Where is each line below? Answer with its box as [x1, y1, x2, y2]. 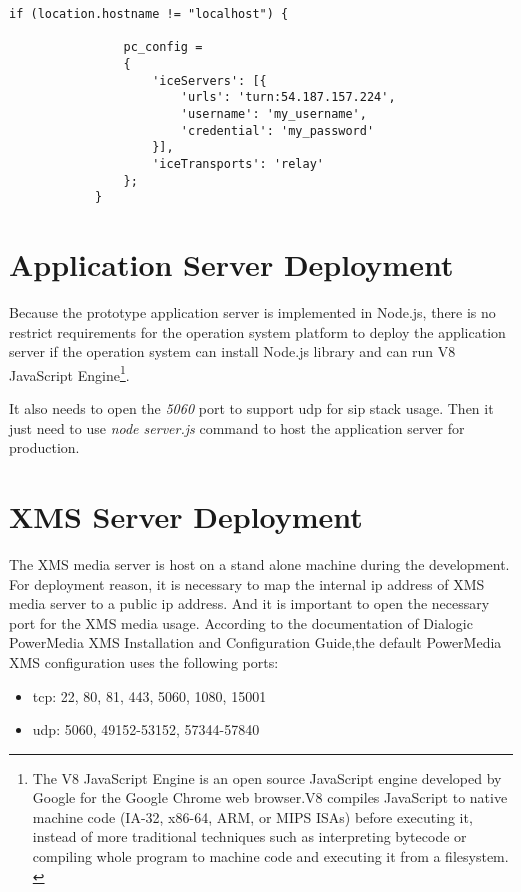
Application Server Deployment [9, 244, 454, 285]
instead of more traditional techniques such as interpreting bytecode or [32, 826, 467, 847]
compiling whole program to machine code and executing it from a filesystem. [32, 846, 509, 867]
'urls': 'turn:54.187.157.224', [180, 90, 396, 105]
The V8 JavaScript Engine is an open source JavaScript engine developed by [32, 767, 502, 788]
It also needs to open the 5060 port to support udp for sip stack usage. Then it [9, 398, 494, 419]
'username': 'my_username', [180, 106, 367, 121]
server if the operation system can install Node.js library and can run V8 [9, 341, 456, 362]
